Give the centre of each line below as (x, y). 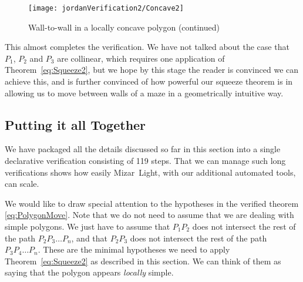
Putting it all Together (75, 124)
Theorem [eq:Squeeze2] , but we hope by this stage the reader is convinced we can (152, 70)
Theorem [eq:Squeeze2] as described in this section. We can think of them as (143, 261)
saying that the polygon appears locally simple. (89, 272)
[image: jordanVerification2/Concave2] (106, 8)
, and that (90, 238)
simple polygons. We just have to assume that (87, 226)
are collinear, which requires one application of (141, 58)
